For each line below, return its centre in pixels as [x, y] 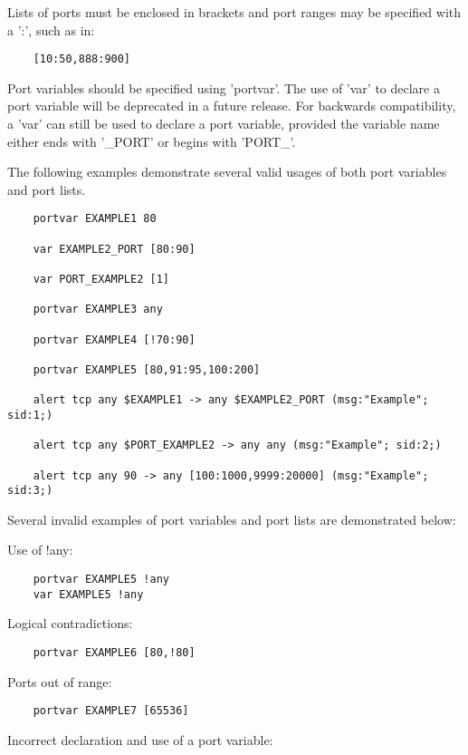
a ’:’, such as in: [51, 29]
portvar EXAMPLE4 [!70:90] [114, 339]
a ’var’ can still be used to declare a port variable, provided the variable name [224, 124]
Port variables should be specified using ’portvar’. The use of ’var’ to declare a [224, 87]
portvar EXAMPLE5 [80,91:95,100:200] [147, 369]
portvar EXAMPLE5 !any [101, 580]
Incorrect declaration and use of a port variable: [140, 739]
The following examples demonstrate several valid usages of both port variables [227, 172]
